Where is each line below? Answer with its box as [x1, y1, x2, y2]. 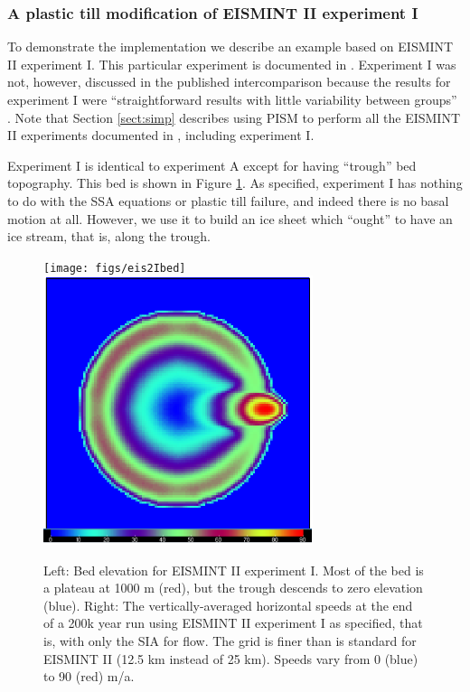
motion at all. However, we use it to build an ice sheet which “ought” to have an [7, 209, 453, 228]
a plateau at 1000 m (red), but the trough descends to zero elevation [43, 578, 423, 597]
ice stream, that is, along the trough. [7, 227, 211, 246]
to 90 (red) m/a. [43, 667, 135, 686]
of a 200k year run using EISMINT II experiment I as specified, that [43, 613, 423, 632]
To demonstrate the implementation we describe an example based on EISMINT [7, 37, 454, 56]
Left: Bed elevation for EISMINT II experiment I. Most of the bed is [43, 560, 424, 579]
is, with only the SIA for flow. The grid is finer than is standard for [43, 631, 417, 650]
